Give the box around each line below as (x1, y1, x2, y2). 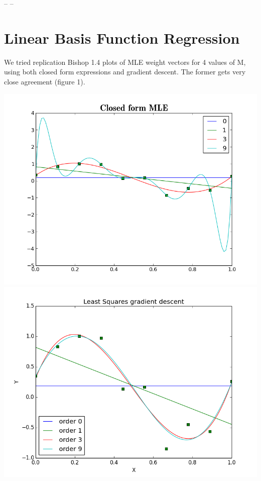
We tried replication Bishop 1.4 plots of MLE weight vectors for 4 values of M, (4, 56, 246, 67)
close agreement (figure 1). (4, 76, 85, 86)
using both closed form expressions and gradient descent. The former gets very (4, 66, 246, 77)
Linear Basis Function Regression (4, 27, 240, 48)
